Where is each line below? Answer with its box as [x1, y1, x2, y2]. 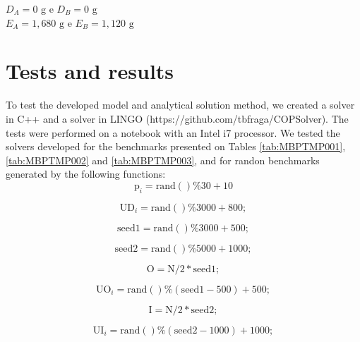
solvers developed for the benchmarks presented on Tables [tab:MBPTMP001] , [6, 139, 346, 154]
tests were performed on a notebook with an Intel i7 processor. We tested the [6, 125, 340, 140]
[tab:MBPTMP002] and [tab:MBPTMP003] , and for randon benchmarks [6, 152, 320, 167]
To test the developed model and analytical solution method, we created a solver [6, 97, 355, 112]
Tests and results [6, 56, 174, 85]
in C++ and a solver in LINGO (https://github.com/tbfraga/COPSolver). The [6, 111, 349, 126]
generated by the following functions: [6, 166, 166, 181]
